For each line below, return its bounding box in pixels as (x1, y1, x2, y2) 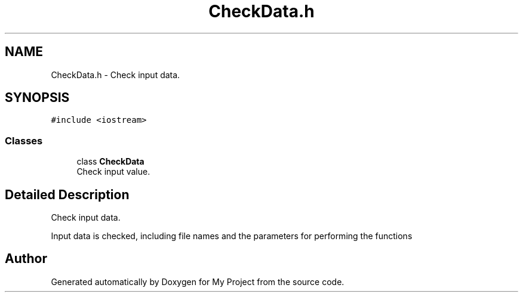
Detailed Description (5, 187, 130, 202)
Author (5, 251, 47, 267)
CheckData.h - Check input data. (51, 69, 180, 80)
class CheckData (76, 156, 144, 167)
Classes (5, 134, 43, 147)
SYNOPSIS (5, 90, 70, 106)
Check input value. (76, 166, 150, 177)
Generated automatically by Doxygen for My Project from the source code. (51, 276, 344, 287)
